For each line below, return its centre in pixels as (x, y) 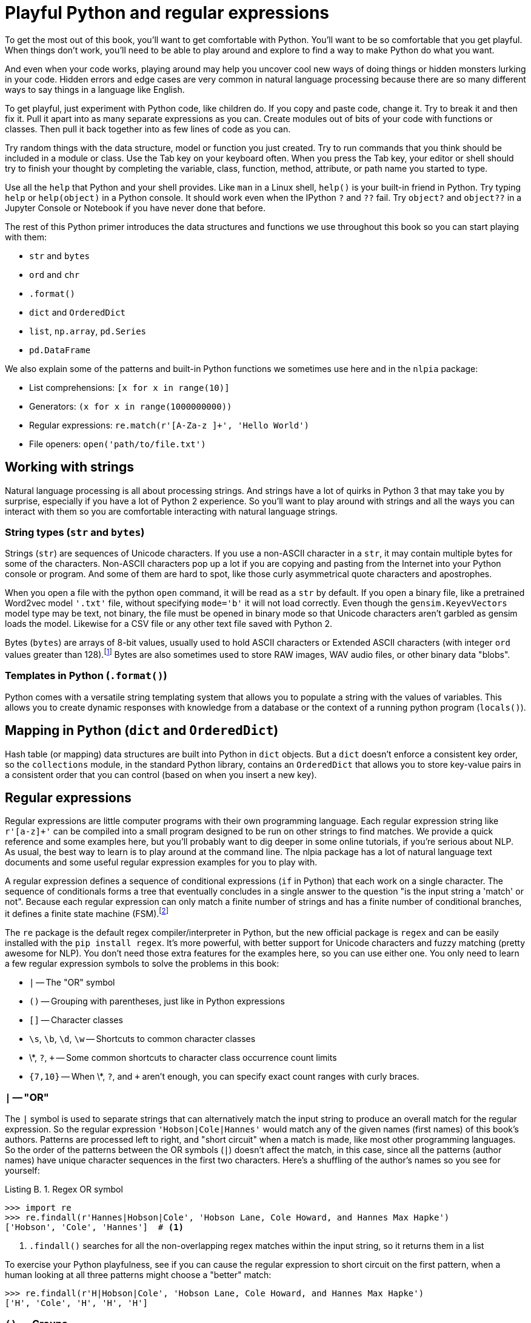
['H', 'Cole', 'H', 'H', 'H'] (77, 1303)
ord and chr (55, 274)
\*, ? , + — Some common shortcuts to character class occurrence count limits (183, 1058)
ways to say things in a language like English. (95, 89)
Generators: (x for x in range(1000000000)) (131, 406)
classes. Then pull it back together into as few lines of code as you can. (148, 129)
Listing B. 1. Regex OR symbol (64, 1189)
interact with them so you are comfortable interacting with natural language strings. (171, 511)
